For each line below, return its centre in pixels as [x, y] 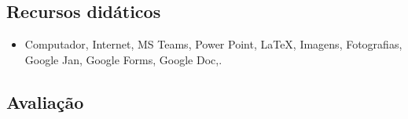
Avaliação [45, 101]
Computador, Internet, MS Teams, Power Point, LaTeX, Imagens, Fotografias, [213, 44]
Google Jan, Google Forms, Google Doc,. [123, 59]
